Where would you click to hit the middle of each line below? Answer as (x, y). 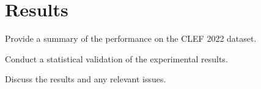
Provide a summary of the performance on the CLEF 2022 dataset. (131, 38)
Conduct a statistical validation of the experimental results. (116, 58)
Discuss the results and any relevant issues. (86, 79)
